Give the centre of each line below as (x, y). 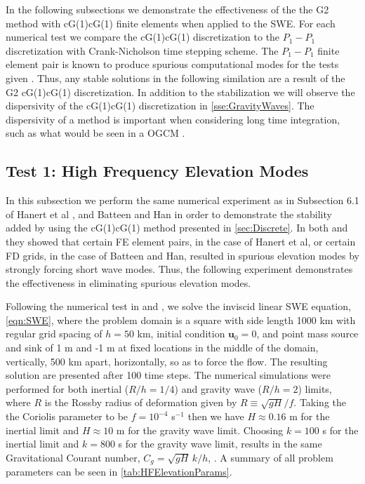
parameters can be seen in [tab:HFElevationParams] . (119, 472)
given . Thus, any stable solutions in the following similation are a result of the (175, 78)
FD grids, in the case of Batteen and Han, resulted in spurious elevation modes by (182, 255)
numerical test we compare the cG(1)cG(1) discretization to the (143, 37)
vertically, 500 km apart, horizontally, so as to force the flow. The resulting (167, 361)
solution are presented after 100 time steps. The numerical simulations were (168, 375)
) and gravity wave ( (218, 388)
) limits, (315, 388)
